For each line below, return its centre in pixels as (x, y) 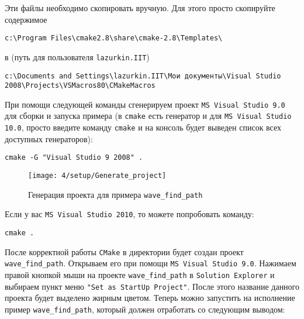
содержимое (26, 19)
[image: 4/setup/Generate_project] (97, 176)
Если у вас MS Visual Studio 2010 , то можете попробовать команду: (129, 214)
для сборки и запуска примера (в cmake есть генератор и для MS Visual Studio (148, 116)
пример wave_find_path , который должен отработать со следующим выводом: (145, 309)
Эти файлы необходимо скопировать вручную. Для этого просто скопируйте (140, 8)
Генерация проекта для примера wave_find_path (115, 194)
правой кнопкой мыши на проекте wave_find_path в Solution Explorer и (140, 274)
